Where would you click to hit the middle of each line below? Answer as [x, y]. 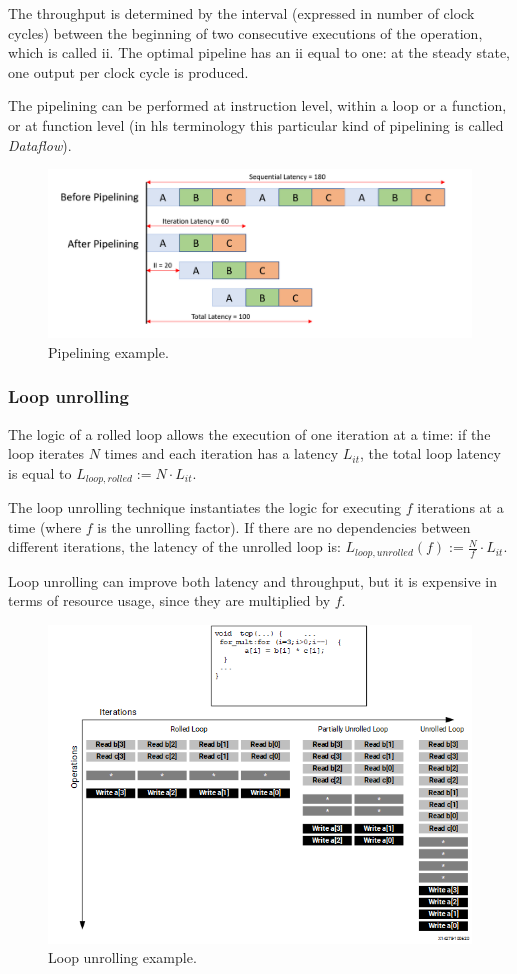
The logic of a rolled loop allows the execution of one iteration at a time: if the [249, 433]
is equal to [40, 472]
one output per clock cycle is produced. [128, 71]
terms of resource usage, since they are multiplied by [169, 600]
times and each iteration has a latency [221, 453]
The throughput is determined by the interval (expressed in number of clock [241, 13]
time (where [45, 526]
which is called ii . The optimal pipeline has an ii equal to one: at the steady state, [259, 52]
